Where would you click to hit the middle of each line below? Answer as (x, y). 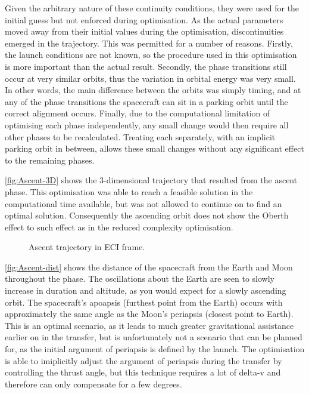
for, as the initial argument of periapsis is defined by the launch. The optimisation (155, 349)
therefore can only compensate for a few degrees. (93, 384)
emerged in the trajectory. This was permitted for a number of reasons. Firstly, (149, 43)
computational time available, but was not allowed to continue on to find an (143, 203)
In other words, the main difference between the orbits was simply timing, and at (153, 90)
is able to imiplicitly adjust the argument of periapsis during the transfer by (143, 360)
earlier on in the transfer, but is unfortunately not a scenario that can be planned (154, 337)
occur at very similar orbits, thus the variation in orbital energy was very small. (150, 78)
